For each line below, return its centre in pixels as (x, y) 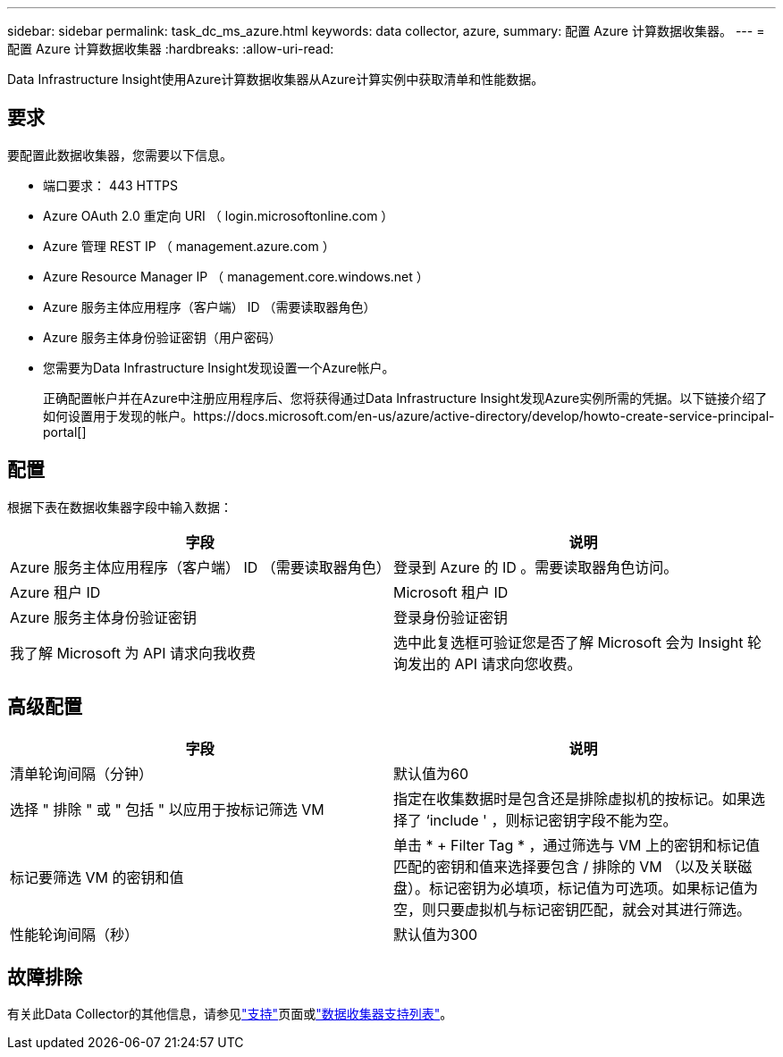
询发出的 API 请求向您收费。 (488, 663)
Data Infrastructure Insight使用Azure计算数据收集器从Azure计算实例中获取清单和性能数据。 (276, 79)
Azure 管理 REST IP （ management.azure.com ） (189, 246)
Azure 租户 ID (55, 592)
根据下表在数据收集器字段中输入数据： (120, 507)
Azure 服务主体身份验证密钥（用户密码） (162, 337)
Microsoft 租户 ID (451, 592)
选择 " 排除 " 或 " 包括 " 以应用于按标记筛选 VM (167, 809)
